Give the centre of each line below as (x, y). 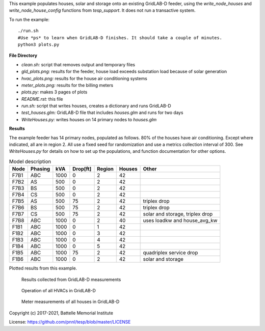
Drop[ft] (82, 169)
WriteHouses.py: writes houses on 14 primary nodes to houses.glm (89, 119)
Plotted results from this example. (43, 268)
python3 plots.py (39, 44)
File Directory (23, 55)
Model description (30, 161)
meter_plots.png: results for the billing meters (67, 85)
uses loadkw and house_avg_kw (180, 221)
